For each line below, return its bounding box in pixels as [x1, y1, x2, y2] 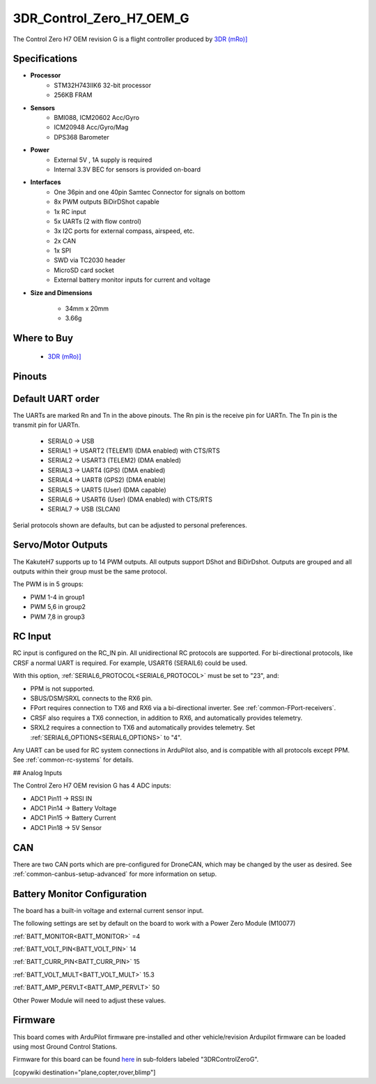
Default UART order [13, 393, 100, 405]
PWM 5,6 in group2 [30, 603, 86, 611]
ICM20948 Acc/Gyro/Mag [54, 123, 129, 132]
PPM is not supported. [30, 684, 95, 693]
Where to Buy [13, 332, 73, 345]
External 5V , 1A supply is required [54, 156, 152, 164]
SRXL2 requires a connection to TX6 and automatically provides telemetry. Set [30, 723, 256, 732]
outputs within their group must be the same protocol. [13, 567, 167, 575]
